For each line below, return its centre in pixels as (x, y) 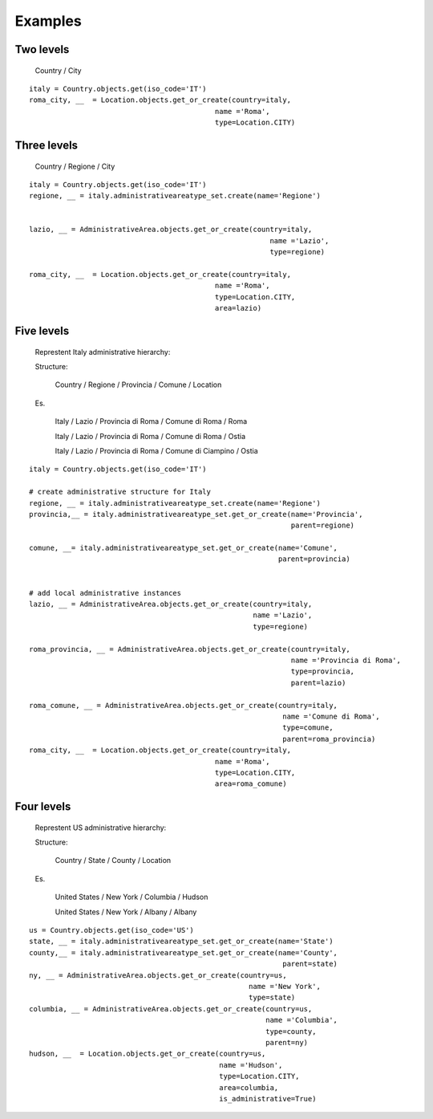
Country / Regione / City (75, 166)
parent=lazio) (318, 683)
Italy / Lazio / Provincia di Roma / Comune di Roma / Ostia (150, 436)
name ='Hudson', (251, 1065)
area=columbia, (249, 1087)
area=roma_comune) (251, 784)
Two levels (42, 49)
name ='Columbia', (302, 1020)
